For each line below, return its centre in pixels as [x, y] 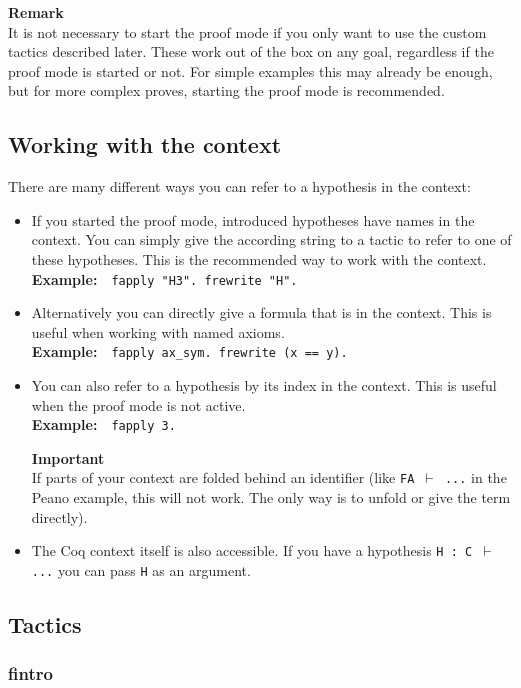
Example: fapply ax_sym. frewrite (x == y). [189, 351]
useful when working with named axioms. [158, 331]
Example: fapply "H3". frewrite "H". [164, 278]
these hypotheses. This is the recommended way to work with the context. [259, 258]
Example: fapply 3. [103, 424]
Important [68, 457]
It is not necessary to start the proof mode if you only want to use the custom [247, 31]
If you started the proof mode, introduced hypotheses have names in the [253, 219]
